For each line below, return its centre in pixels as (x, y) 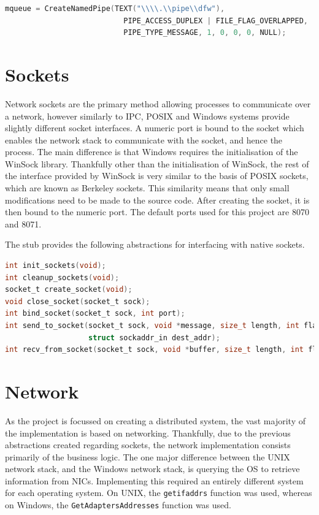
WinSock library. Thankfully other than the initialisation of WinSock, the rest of (157, 163)
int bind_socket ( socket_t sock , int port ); (95, 314)
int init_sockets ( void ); (56, 266)
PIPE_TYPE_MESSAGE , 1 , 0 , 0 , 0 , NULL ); (205, 33)
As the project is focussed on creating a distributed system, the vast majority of (155, 420)
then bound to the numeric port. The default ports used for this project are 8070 (157, 212)
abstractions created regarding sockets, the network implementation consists (148, 445)
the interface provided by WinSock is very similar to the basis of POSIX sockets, (157, 176)
